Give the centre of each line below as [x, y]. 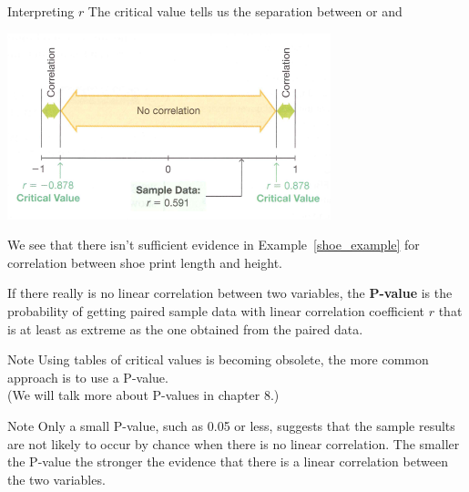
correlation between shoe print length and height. [145, 262]
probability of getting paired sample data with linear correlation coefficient [216, 310]
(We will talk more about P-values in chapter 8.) [143, 395]
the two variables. [56, 479]
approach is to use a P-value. [88, 377]
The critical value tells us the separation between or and [245, 11]
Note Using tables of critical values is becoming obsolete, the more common [218, 359]
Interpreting [41, 11]
